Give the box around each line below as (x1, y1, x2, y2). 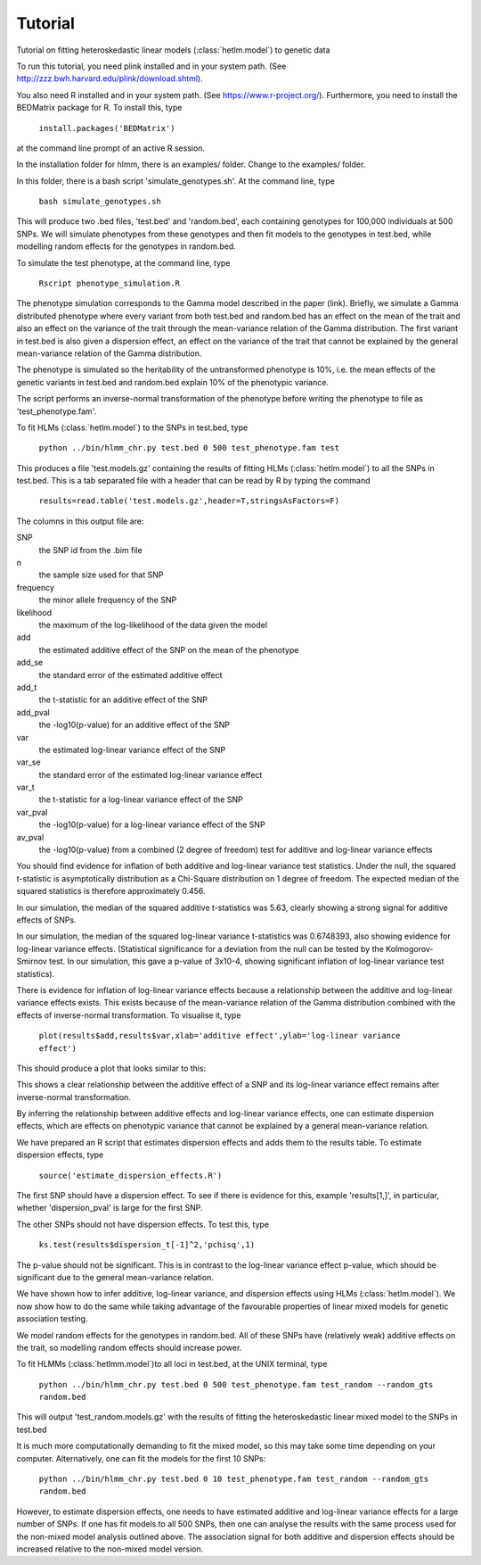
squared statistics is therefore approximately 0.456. (16, 886, 206, 897)
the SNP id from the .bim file (38, 544, 143, 555)
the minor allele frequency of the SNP (38, 594, 177, 606)
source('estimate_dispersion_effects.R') (38, 1170, 223, 1180)
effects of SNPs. (16, 915, 77, 925)
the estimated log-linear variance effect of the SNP (38, 744, 226, 755)
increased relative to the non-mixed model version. (16, 1544, 204, 1554)
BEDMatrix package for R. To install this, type (16, 103, 183, 113)
